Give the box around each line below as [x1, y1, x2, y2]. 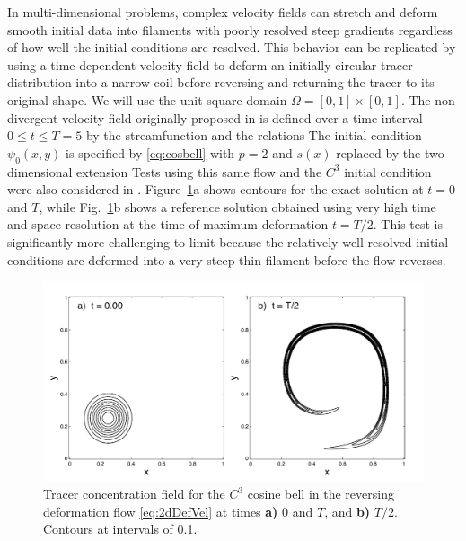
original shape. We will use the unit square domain [7, 90, 287, 109]
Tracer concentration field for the [43, 484, 225, 503]
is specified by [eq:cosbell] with [66, 143, 235, 162]
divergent [7, 108, 58, 127]
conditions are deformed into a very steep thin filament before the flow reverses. [7, 250, 446, 269]
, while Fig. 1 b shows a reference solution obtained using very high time [39, 197, 436, 216]
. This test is [373, 215, 444, 234]
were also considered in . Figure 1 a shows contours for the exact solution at [7, 180, 424, 199]
